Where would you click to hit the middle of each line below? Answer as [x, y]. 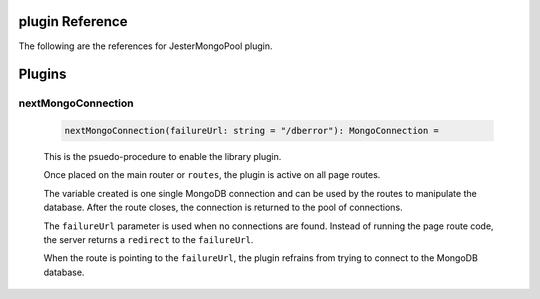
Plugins [42, 74]
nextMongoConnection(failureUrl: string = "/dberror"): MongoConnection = [252, 131]
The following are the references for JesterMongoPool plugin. [146, 46]
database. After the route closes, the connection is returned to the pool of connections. [223, 207]
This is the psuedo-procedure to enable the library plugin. [162, 157]
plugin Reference [73, 21]
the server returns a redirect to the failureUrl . [148, 240]
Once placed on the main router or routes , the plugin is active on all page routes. [212, 175]
